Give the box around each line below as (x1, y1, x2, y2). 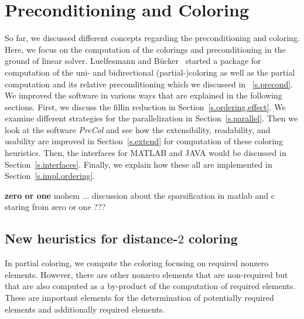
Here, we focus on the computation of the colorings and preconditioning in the (5, 43, 286, 55)
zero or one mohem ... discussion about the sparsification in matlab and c (5, 189, 275, 201)
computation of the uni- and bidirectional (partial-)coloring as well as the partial (5, 66, 295, 78)
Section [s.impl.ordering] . (5, 169, 95, 182)
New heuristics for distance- (5, 229, 178, 247)
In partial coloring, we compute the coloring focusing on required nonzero (5, 257, 269, 269)
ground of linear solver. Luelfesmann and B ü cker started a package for (5, 55, 261, 67)
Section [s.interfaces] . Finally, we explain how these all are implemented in (5, 158, 272, 170)
